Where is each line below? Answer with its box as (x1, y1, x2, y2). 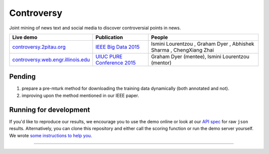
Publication (95, 34, 123, 41)
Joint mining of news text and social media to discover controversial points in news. (9, 25, 181, 31)
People (151, 34, 168, 41)
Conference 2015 (95, 59, 136, 66)
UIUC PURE (95, 53, 123, 60)
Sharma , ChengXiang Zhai (151, 46, 214, 53)
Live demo (12, 34, 37, 41)
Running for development (9, 105, 90, 114)
